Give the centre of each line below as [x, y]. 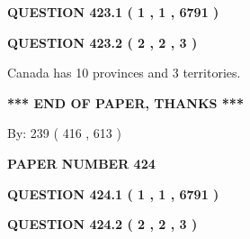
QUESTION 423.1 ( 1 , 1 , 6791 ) [113, 12]
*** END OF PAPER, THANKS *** [125, 102]
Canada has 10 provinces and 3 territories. [124, 73]
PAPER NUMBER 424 [81, 163]
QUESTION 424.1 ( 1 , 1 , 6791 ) [113, 193]
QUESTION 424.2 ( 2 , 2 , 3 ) [103, 224]
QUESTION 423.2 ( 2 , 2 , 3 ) [103, 42]
